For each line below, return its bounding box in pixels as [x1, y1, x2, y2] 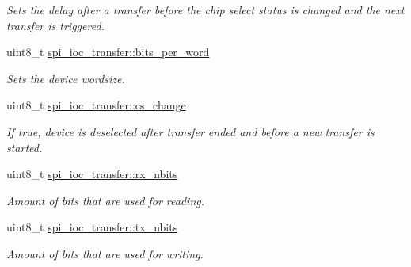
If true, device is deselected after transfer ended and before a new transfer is [6, 123, 375, 139]
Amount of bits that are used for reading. [6, 192, 204, 208]
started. [6, 139, 43, 155]
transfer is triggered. [6, 17, 105, 33]
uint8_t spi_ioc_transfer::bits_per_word [6, 44, 210, 60]
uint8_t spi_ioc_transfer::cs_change [6, 97, 186, 113]
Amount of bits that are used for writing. [6, 245, 204, 261]
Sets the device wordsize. [6, 70, 125, 86]
